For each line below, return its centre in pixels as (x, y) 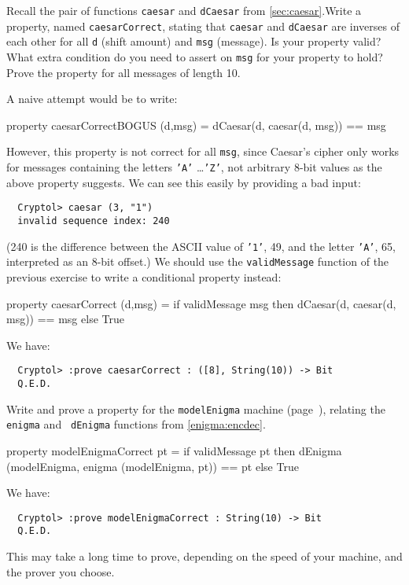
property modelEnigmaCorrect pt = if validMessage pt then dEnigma (174, 450)
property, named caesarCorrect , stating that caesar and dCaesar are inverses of (203, 26)
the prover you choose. (61, 571)
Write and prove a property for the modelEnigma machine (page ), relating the (196, 408)
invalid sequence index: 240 (94, 221)
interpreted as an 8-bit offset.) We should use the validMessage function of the (198, 261)
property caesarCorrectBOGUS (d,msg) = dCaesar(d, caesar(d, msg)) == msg (196, 125)
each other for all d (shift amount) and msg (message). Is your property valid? (194, 41)
